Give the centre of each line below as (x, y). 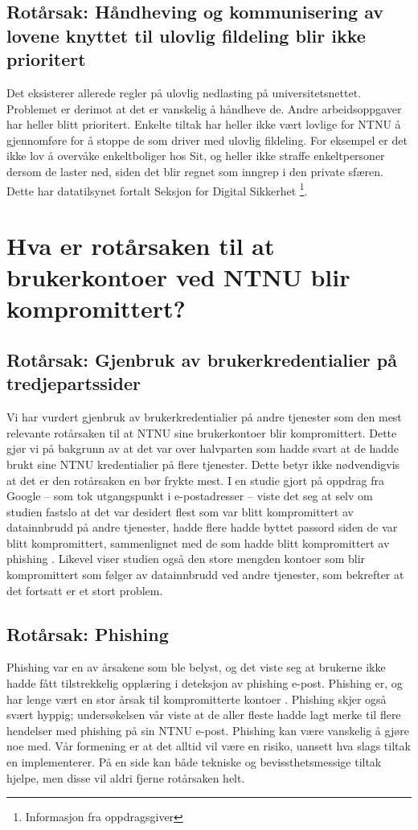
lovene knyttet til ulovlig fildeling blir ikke (186, 35)
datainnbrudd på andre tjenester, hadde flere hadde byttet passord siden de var (202, 527)
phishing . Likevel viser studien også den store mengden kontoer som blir (186, 559)
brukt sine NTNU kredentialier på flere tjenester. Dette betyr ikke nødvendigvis (203, 464)
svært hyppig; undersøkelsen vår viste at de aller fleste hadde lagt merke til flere (204, 715)
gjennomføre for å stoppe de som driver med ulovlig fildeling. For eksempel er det (207, 140)
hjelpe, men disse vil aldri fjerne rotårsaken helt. (126, 777)
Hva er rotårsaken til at (141, 245)
